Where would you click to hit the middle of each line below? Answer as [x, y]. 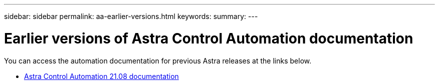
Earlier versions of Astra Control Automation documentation [209, 38]
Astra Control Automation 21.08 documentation [101, 76]
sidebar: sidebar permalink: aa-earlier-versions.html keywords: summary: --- [131, 16]
